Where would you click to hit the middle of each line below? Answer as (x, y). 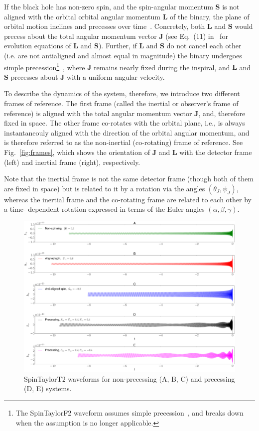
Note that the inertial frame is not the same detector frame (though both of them (129, 179)
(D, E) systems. (48, 388)
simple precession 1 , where (45, 66)
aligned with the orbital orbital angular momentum (82, 16)
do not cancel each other (204, 46)
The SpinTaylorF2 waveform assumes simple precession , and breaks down (129, 412)
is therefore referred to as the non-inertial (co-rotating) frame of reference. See (124, 142)
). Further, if (118, 46)
